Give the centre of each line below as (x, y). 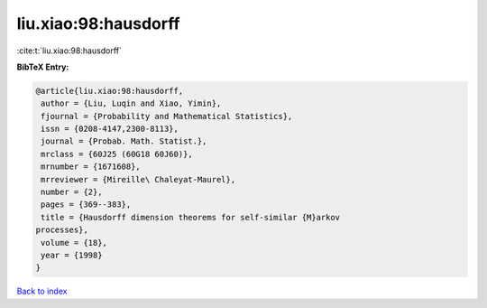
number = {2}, (72, 192)
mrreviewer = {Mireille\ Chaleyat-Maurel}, (138, 179)
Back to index (42, 291)
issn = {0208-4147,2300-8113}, (110, 129)
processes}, (62, 230)
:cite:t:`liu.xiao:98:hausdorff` (69, 51)
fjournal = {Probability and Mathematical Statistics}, (167, 116)
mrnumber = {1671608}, (91, 167)
